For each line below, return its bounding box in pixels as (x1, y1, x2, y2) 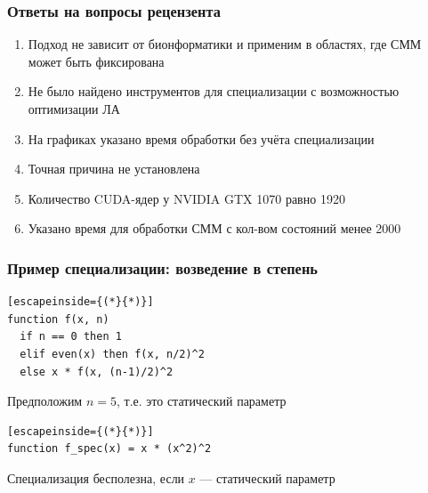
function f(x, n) (7, 312, 109, 326)
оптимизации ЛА (28, 100, 120, 117)
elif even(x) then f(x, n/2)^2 (20, 347, 205, 360)
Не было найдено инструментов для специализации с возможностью (28, 82, 400, 101)
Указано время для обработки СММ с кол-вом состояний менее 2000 (28, 219, 401, 238)
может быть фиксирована (28, 52, 165, 70)
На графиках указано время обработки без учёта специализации (28, 129, 375, 148)
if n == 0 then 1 (20, 330, 122, 343)
